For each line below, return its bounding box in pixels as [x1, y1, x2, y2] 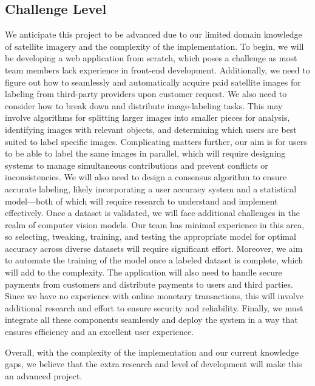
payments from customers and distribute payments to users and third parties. [5, 277, 293, 290]
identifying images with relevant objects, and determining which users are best [5, 123, 297, 135]
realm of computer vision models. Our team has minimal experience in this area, [5, 218, 305, 231]
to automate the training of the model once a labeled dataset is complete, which [5, 254, 303, 266]
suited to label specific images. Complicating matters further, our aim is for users [5, 135, 307, 147]
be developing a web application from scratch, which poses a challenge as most [5, 52, 297, 64]
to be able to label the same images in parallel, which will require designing [5, 147, 286, 160]
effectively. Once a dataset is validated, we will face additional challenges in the [5, 206, 300, 219]
